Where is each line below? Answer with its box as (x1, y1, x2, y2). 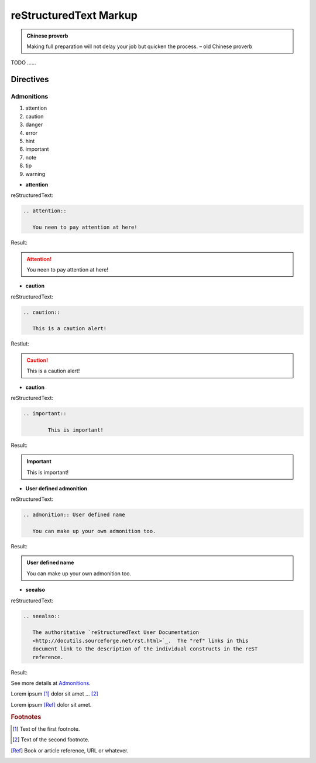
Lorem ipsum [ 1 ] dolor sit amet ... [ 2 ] (11, 690, 99, 697)
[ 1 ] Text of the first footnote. (12, 725, 80, 733)
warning (25, 170, 46, 177)
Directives (11, 74, 49, 84)
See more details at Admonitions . (11, 679, 91, 686)
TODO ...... (11, 59, 36, 66)
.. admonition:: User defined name (23, 511, 125, 518)
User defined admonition (25, 484, 88, 492)
